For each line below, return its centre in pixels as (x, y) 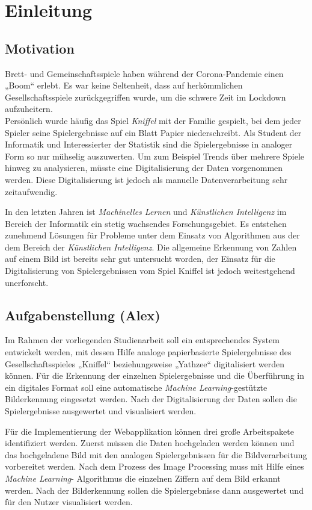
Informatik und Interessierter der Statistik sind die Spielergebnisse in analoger (149, 144)
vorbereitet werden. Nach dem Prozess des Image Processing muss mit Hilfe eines (154, 466)
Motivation (40, 48)
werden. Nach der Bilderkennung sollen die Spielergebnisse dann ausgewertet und (154, 490)
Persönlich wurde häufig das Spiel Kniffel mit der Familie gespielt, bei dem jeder (153, 120)
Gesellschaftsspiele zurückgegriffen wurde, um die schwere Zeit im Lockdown (145, 97)
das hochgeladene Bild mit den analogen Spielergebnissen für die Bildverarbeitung (156, 454)
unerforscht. (27, 282)
